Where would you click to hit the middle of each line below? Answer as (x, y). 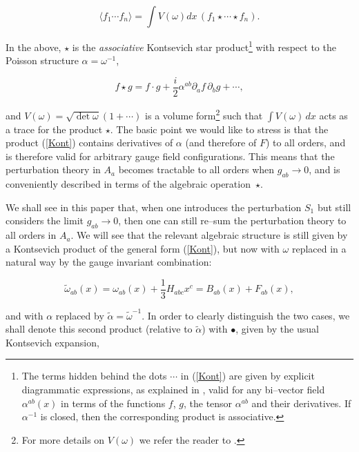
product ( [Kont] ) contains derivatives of (89, 143)
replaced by (80, 315)
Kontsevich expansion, (52, 342)
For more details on (63, 439)
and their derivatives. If (301, 403)
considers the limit (45, 220)
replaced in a (319, 248)
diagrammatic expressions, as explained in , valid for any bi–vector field (173, 390)
